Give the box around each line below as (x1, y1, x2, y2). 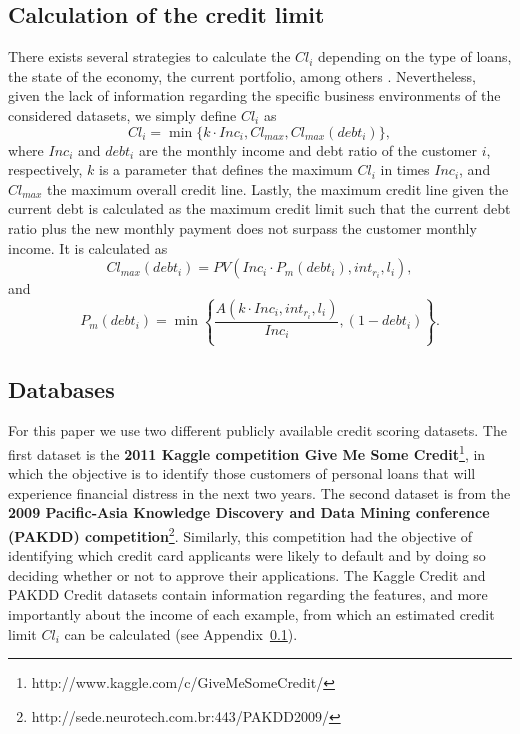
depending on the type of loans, (318, 46, 512, 67)
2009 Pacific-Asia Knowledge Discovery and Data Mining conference (8, 502, 490, 523)
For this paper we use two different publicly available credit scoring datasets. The (8, 420, 507, 441)
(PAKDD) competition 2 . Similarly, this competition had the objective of (8, 522, 472, 546)
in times (380, 159, 430, 180)
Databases (8, 373, 115, 404)
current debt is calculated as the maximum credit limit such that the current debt (8, 198, 511, 219)
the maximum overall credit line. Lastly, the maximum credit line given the (47, 178, 509, 199)
